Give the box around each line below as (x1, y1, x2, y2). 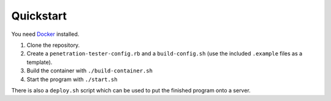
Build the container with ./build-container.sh (26, 67, 153, 74)
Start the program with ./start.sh (26, 75, 118, 83)
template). (26, 58, 53, 66)
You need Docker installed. (11, 30, 80, 38)
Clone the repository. (26, 41, 80, 49)
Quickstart (11, 9, 67, 23)
